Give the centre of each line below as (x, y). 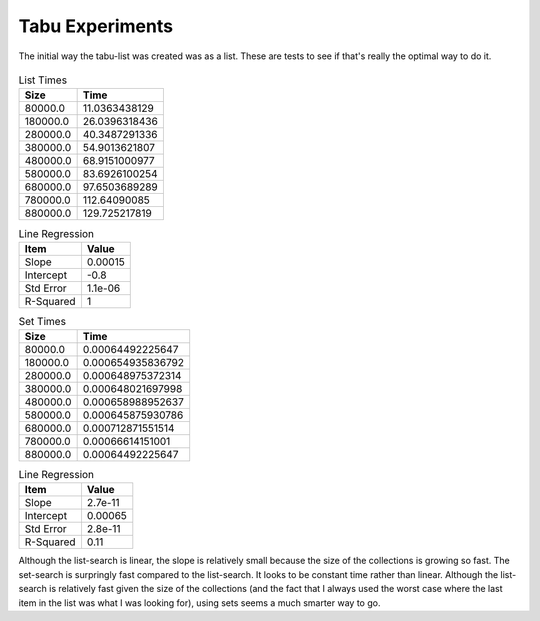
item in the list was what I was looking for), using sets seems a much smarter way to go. (199, 602)
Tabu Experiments (96, 26)
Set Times (42, 321)
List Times (43, 80)
